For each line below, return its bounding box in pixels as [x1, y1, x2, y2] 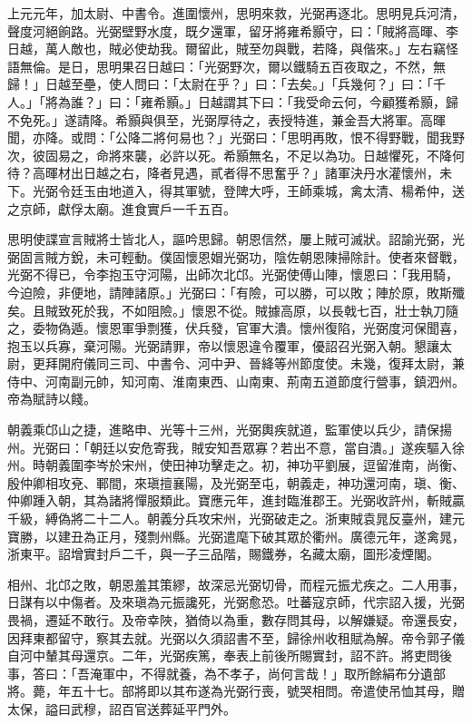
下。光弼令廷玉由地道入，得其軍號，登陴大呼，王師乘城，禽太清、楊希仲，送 [7, 181, 465, 200]
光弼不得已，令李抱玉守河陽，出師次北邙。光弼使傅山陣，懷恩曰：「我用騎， [7, 265, 458, 284]
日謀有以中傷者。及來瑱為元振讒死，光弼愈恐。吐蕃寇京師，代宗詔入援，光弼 [7, 592, 465, 611]
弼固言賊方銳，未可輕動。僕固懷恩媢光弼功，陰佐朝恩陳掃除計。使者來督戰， [7, 247, 465, 266]
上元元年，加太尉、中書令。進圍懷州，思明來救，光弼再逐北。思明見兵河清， [7, 4, 465, 22]
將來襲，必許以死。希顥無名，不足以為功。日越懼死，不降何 [108, 145, 465, 164]
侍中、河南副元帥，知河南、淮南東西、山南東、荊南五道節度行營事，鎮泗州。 [7, 371, 465, 390]
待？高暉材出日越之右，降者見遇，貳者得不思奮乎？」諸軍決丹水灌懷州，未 [7, 163, 452, 182]
